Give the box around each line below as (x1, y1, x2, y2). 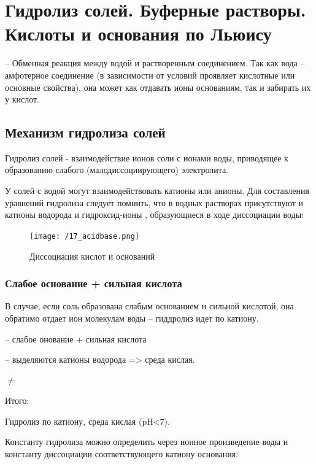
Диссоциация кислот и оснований (29, 249, 155, 262)
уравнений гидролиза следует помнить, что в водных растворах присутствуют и (5, 196, 303, 209)
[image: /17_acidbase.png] (29, 231, 139, 241)
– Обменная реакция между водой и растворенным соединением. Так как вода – (5, 56, 305, 69)
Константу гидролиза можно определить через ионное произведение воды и (5, 435, 288, 448)
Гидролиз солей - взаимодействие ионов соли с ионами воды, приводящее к (5, 151, 288, 164)
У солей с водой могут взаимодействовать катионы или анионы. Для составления (5, 184, 309, 197)
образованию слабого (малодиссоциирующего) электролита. (5, 163, 229, 176)
